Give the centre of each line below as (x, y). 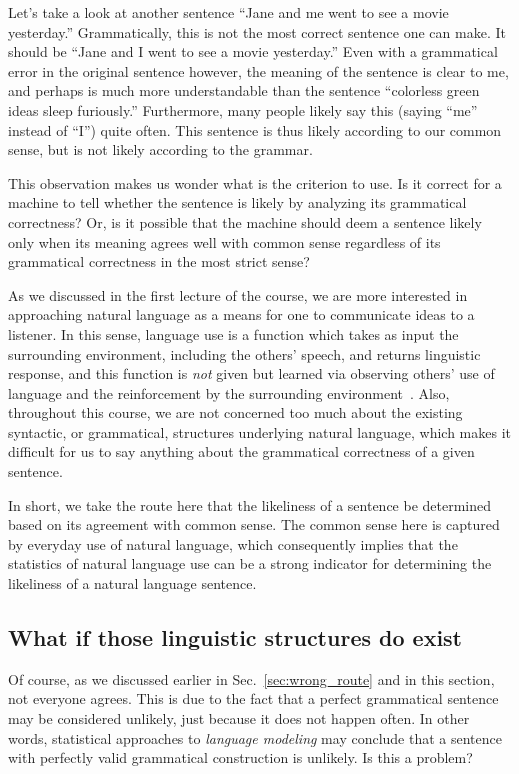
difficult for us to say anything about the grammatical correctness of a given (241, 451)
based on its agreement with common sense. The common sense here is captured (254, 524)
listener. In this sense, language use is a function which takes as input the (233, 333)
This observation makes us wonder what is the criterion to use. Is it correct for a (255, 182)
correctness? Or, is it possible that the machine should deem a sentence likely (245, 221)
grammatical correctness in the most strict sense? (159, 261)
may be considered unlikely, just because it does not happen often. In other (239, 718)
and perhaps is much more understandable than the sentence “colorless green (244, 90)
